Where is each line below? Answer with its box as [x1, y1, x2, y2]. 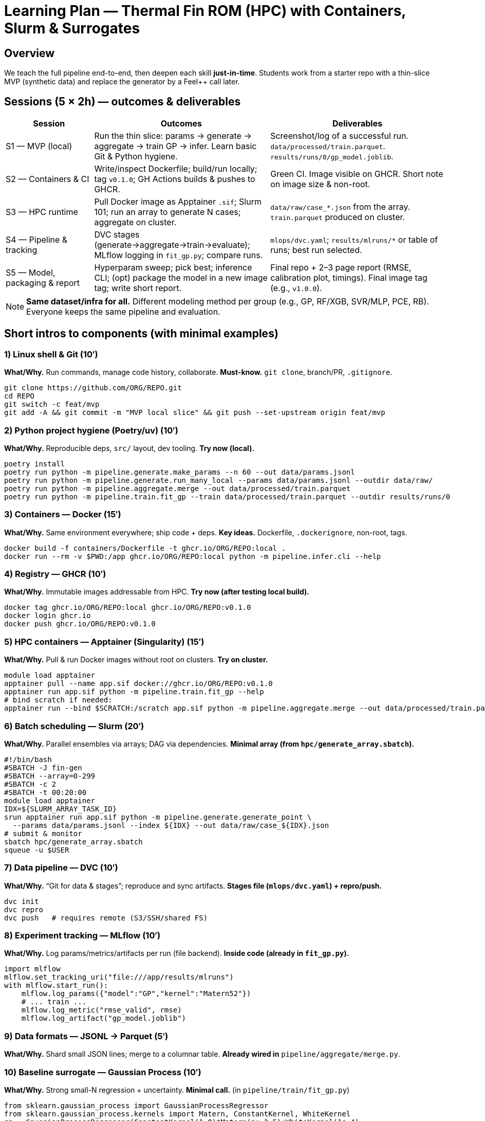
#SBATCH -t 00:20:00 [4, 788, 87, 797]
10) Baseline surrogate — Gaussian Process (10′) [4, 1066, 201, 1077]
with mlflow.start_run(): [4, 981, 108, 990]
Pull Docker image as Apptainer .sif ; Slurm [94, 196, 262, 207]
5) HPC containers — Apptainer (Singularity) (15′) [4, 636, 204, 647]
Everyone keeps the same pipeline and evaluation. [26, 306, 220, 317]
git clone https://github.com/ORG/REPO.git [4, 384, 182, 392]
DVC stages [94, 229, 140, 240]
